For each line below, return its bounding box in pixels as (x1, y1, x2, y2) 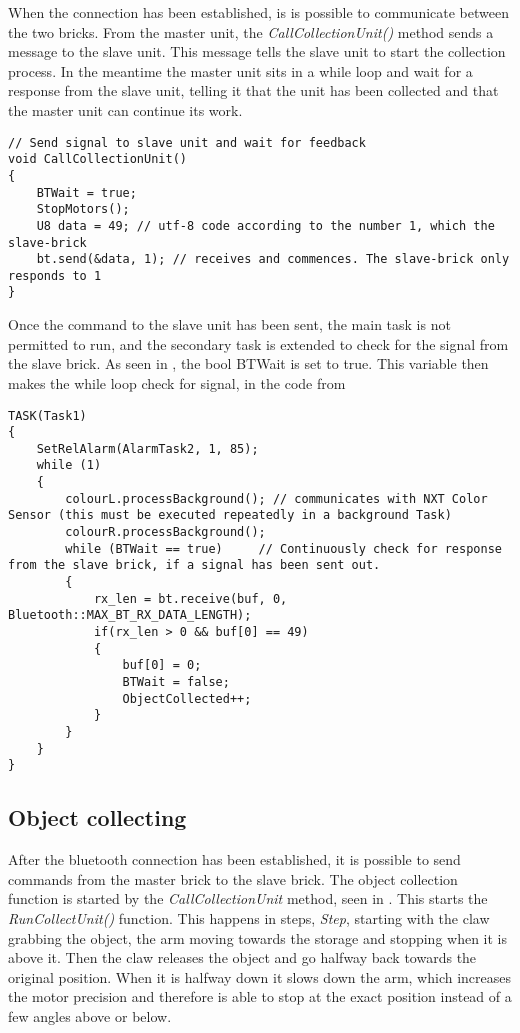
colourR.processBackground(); (65, 525, 266, 540)
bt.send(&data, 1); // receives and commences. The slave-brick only (36, 252, 510, 267)
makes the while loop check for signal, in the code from (8, 372, 346, 393)
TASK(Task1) (8, 408, 87, 423)
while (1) (36, 458, 102, 473)
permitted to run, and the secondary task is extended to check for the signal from (8, 333, 509, 354)
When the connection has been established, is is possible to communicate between (8, 2, 509, 22)
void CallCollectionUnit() (8, 152, 187, 167)
